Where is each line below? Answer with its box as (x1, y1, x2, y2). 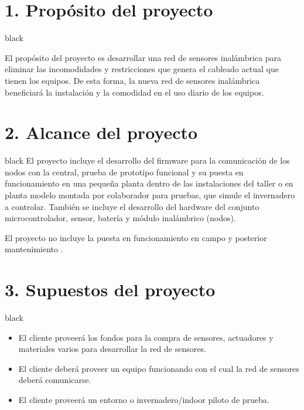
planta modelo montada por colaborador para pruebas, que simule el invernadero (5, 189, 295, 201)
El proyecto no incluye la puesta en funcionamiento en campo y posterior (5, 231, 267, 243)
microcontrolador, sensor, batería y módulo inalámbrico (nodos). (5, 212, 236, 224)
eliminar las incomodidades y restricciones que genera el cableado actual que (5, 63, 279, 75)
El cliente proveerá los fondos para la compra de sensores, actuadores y (18, 331, 274, 343)
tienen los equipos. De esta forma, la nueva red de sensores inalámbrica (5, 74, 260, 86)
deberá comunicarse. (18, 374, 91, 386)
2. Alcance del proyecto (5, 120, 198, 144)
